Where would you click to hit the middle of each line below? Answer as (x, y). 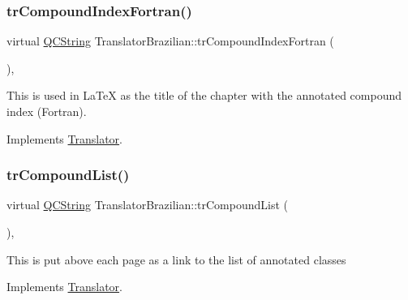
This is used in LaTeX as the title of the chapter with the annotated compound (204, 95)
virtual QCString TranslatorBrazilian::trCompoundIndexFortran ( (170, 41)
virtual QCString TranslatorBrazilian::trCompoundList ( (147, 205)
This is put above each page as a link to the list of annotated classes (176, 259)
